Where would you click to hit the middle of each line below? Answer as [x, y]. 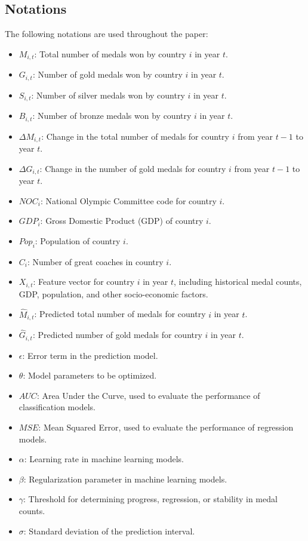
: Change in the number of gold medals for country [133, 168]
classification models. [57, 407]
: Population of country [78, 240]
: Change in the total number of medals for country [135, 136]
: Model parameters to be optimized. [90, 375]
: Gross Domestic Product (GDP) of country [122, 221]
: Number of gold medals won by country [107, 74]
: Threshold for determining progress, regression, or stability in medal [150, 499]
